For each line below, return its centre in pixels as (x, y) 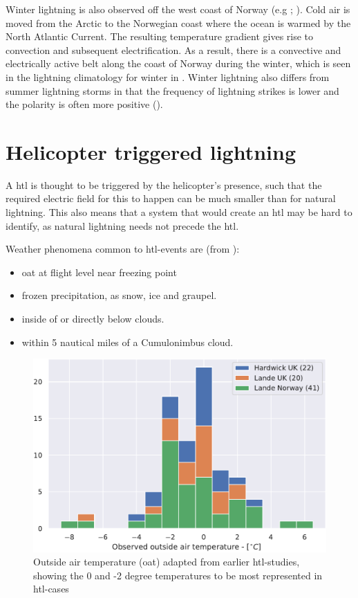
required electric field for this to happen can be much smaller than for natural (171, 198)
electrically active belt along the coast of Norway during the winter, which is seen (178, 63)
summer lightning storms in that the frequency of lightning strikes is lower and (172, 90)
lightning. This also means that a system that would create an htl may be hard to (179, 212)
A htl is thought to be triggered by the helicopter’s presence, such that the (164, 184)
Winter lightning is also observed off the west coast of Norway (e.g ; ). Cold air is (178, 9)
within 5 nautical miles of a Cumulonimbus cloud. (128, 342)
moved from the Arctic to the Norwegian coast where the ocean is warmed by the (178, 22)
